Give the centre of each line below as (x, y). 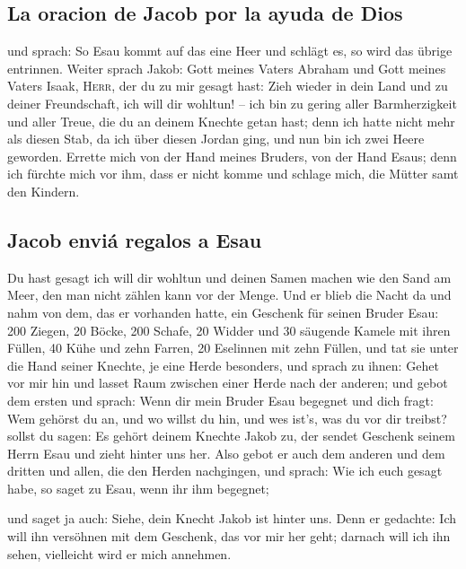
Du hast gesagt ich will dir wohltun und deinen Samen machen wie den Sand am (229, 277)
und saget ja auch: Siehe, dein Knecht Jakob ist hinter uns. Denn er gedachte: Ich (232, 518)
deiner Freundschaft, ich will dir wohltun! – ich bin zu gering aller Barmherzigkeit (232, 103)
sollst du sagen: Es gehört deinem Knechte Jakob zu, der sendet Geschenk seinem (231, 436)
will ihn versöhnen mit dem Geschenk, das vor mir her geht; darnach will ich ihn (229, 536)
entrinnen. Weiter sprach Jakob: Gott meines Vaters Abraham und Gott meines (227, 68)
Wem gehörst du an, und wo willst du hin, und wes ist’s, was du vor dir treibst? (227, 418)
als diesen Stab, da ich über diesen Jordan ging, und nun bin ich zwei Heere (216, 139)
